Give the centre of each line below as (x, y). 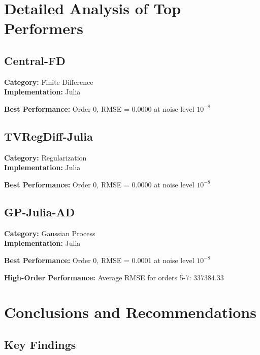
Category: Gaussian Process (50, 233)
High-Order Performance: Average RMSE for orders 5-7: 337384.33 (114, 277)
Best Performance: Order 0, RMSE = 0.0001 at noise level (99, 260)
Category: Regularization (45, 157)
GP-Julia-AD (40, 212)
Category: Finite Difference (49, 82)
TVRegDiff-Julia (48, 136)
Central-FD (35, 60)
